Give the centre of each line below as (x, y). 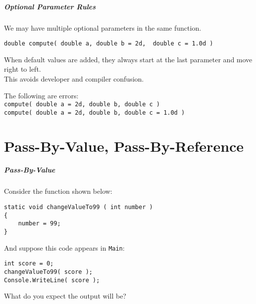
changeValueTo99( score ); (48, 272)
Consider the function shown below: (58, 191)
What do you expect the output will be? (65, 296)
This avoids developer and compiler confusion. (74, 79)
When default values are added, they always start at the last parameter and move (128, 59)
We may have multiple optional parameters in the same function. (103, 27)
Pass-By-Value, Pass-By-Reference (124, 146)
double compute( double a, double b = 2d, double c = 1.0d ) (109, 44)
